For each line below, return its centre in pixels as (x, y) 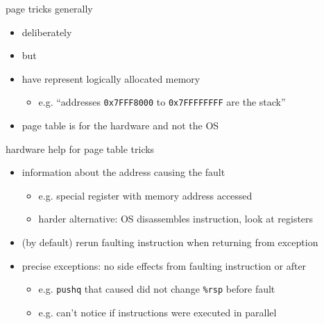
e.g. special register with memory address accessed (145, 195)
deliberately (47, 32)
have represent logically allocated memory (111, 78)
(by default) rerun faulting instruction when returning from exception (170, 242)
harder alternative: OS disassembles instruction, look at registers (176, 219)
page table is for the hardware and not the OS (120, 125)
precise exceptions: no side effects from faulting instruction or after (164, 265)
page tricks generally (49, 8)
